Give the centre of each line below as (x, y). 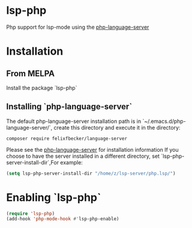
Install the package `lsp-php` (42, 88)
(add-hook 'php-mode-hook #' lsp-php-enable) (63, 219)
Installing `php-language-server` (69, 106)
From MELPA (31, 73)
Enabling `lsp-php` (54, 197)
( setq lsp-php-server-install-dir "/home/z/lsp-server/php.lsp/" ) (91, 173)
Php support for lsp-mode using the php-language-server (78, 27)
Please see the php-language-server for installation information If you (92, 149)
